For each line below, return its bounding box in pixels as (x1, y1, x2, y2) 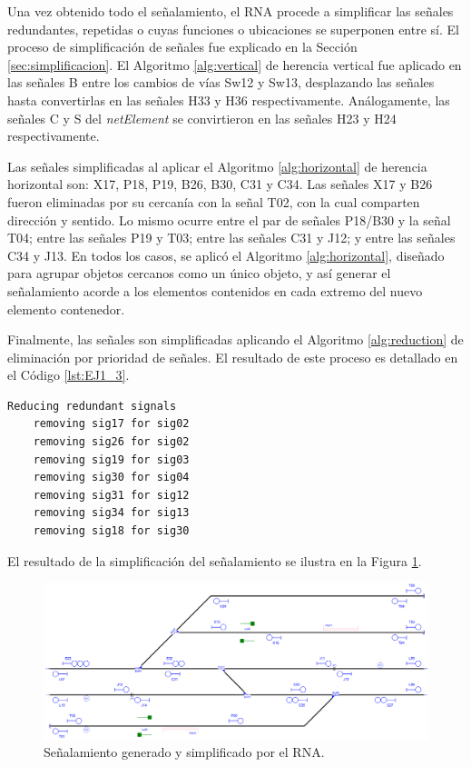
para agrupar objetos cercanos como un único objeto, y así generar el (7, 264, 391, 283)
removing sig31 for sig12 (33, 488, 190, 502)
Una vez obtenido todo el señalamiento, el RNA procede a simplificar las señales (7, 2, 454, 20)
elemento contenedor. (7, 299, 125, 318)
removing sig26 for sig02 (33, 435, 190, 449)
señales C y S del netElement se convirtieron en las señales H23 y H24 (7, 108, 397, 127)
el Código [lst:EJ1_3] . (7, 365, 130, 384)
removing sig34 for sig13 (33, 506, 190, 520)
